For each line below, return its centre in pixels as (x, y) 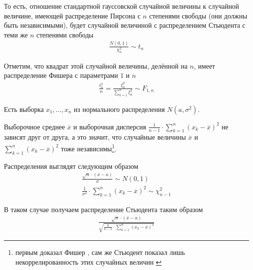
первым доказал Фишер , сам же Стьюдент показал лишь (100, 252)
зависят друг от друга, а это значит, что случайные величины (95, 137)
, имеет (204, 65)
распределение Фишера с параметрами (61, 75)
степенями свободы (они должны (198, 15)
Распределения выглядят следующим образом (71, 166)
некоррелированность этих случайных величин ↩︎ (89, 261)
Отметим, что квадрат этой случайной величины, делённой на (96, 65)
